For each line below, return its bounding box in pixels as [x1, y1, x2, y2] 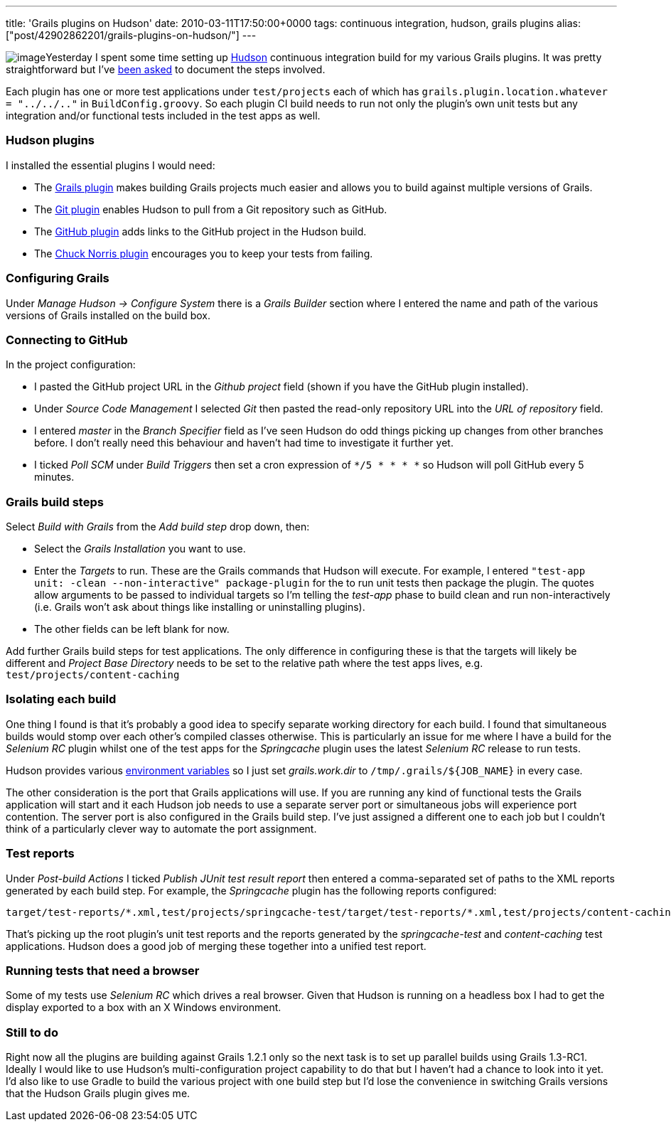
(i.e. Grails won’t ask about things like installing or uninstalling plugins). [34, 601, 365, 613]
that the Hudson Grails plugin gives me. [6, 1087, 190, 1099]
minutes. [34, 471, 75, 484]
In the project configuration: [6, 358, 136, 371]
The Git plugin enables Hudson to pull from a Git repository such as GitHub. [34, 203, 387, 215]
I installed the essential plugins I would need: [6, 159, 215, 171]
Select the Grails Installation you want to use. [34, 543, 246, 555]
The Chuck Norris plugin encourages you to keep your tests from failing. [34, 247, 373, 260]
